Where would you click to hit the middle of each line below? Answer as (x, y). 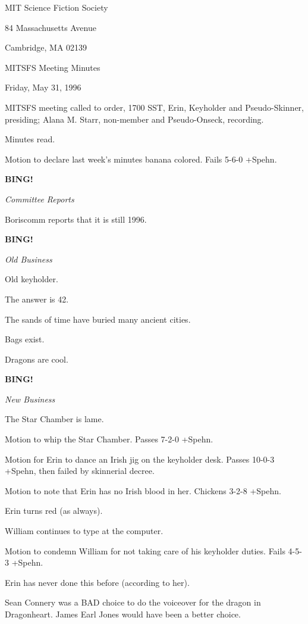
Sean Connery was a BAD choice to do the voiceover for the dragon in (133, 602)
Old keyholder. (32, 279)
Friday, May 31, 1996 (43, 87)
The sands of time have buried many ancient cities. (98, 319)
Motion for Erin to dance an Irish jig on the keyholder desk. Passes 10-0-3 (140, 459)
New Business (30, 399)
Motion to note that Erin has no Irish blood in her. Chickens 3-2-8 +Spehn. (143, 490)
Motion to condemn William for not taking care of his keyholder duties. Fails (145, 550)
